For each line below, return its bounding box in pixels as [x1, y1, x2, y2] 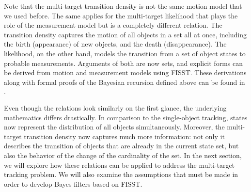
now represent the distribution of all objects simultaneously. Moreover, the [4, 122, 225, 132]
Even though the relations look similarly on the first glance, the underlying [4, 102, 227, 112]
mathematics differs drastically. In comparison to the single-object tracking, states [4, 112, 248, 122]
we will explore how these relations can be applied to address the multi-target [4, 160, 235, 170]
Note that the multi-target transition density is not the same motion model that [4, 1, 242, 11]
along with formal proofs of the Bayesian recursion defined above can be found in [4, 77, 245, 87]
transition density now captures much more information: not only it [24, 131, 225, 141]
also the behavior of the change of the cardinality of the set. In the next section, [4, 150, 242, 160]
